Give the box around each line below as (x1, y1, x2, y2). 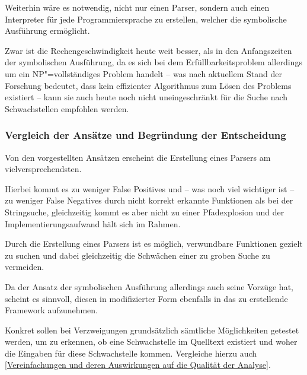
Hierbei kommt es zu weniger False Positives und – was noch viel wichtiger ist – (5, 182, 295, 195)
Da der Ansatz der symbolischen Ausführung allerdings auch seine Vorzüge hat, (5, 280, 293, 293)
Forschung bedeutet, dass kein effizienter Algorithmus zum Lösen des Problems (5, 79, 292, 91)
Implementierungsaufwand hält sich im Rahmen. (5, 217, 181, 230)
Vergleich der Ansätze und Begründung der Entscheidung (5, 128, 286, 142)
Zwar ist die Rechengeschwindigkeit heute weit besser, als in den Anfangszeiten (5, 44, 292, 56)
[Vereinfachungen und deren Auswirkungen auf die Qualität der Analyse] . (5, 358, 271, 371)
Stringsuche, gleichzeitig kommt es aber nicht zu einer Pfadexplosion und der (5, 205, 284, 218)
